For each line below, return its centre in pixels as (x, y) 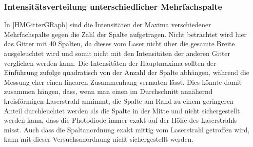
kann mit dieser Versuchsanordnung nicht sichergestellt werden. (99, 139)
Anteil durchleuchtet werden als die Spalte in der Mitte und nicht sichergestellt (122, 110)
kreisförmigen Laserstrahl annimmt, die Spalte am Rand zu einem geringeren (119, 101)
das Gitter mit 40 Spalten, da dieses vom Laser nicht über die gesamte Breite (119, 44)
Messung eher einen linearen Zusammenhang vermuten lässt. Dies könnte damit (123, 82)
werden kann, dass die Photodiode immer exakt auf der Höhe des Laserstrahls (120, 120)
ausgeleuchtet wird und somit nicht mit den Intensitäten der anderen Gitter (117, 53)
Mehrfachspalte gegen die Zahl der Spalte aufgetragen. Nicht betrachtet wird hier (126, 34)
